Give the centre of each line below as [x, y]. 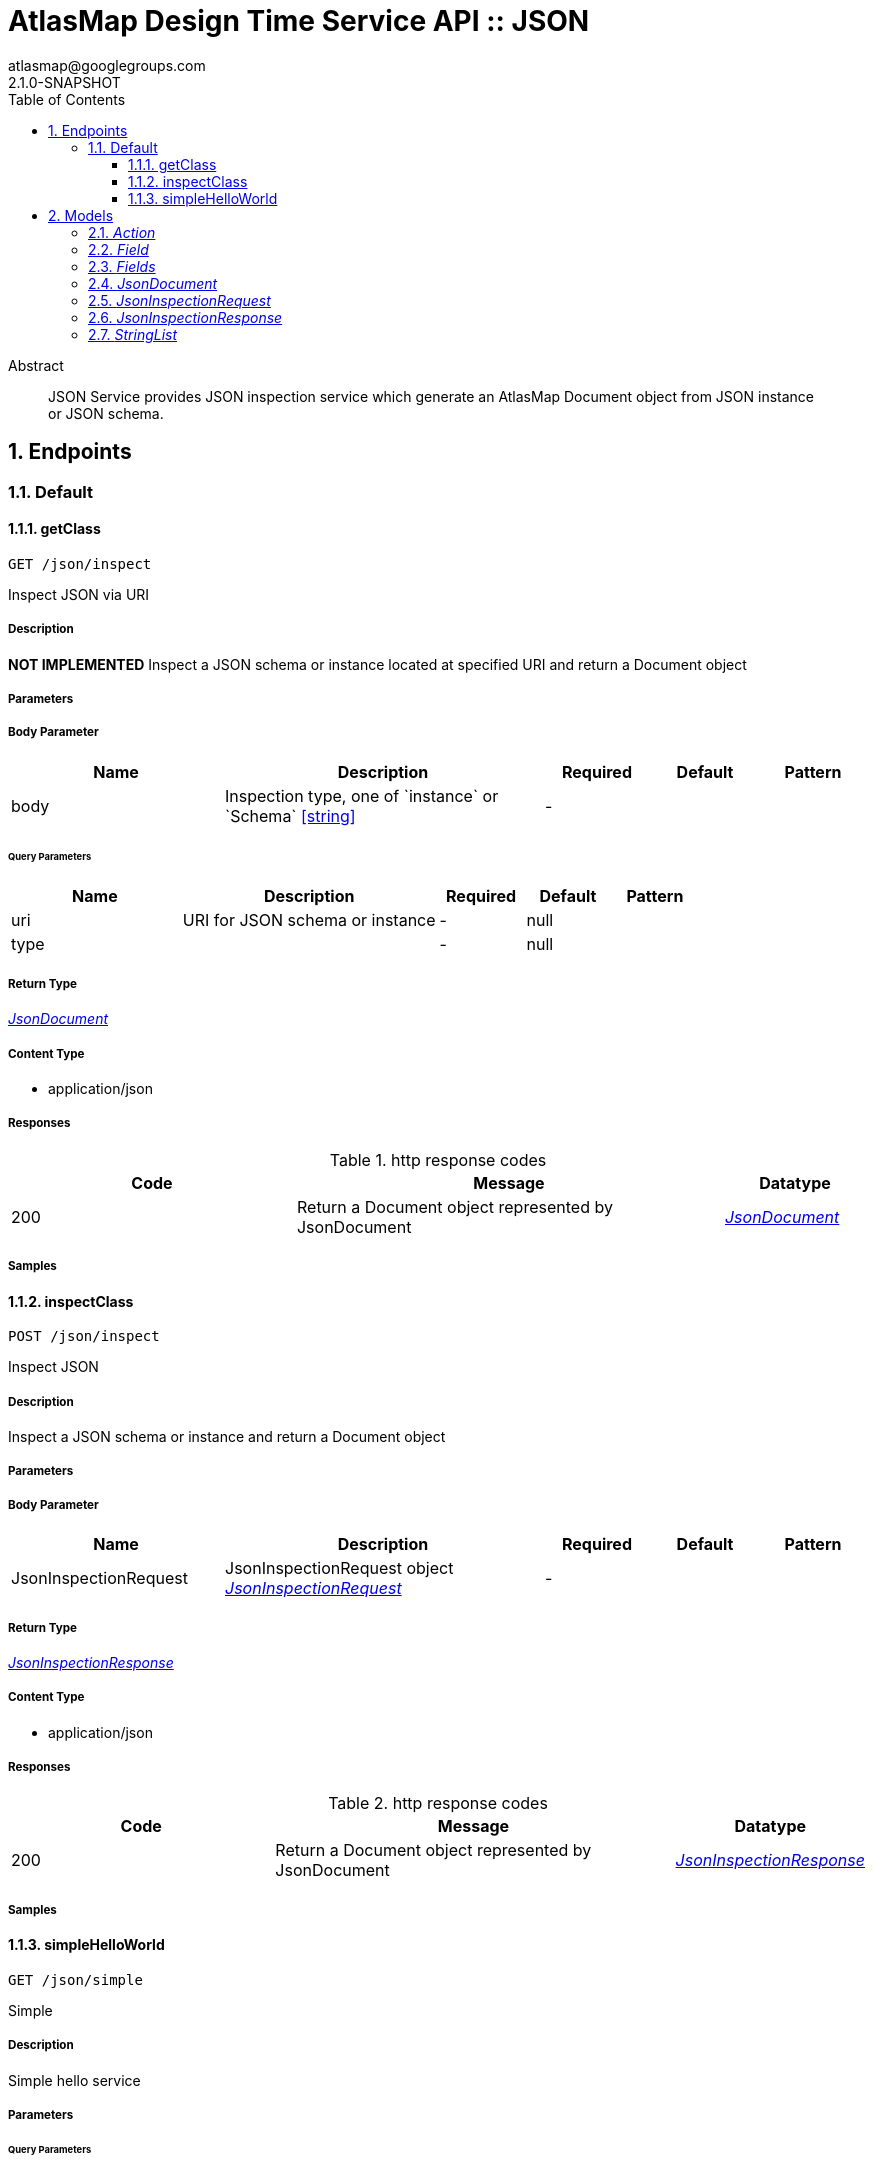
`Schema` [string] [290, 815]
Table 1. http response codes [438, 1159]
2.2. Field [118, 249]
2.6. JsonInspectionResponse [185, 317]
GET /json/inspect [80, 563]
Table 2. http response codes [438, 1803]
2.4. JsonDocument [153, 283]
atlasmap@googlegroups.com [107, 65]
